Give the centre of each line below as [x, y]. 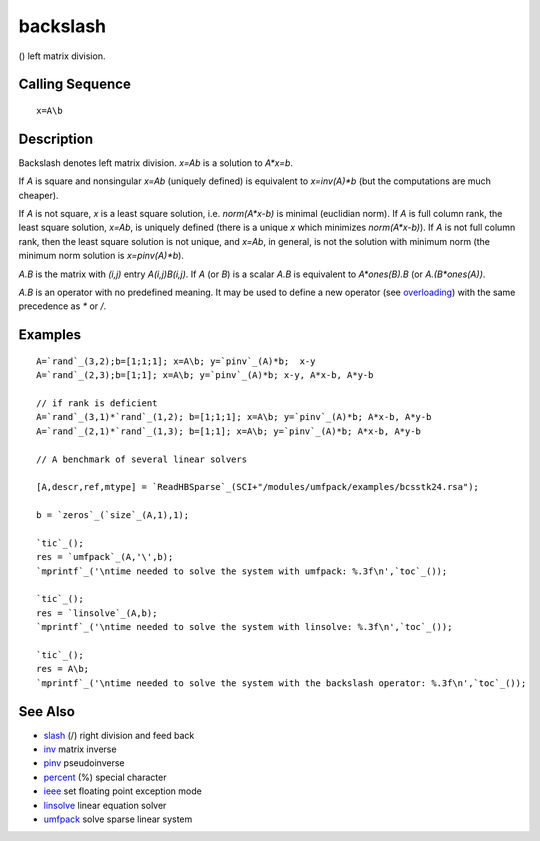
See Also [46, 711]
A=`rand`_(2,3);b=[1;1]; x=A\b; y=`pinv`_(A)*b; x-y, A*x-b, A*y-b [205, 375]
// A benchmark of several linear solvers [142, 459]
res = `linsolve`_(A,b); [97, 613]
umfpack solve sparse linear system [118, 819]
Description [56, 138]
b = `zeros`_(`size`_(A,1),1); [113, 515]
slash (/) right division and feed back [119, 735]
